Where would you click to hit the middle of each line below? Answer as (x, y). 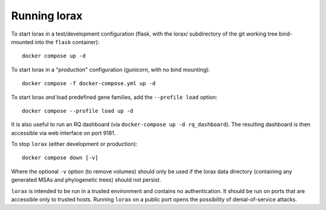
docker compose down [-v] (60, 158)
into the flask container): (67, 42)
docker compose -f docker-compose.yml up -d (89, 84)
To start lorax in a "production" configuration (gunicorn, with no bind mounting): (111, 69)
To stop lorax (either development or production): (74, 144)
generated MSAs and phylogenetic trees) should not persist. (86, 180)
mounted (22, 42)
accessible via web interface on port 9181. (63, 133)
